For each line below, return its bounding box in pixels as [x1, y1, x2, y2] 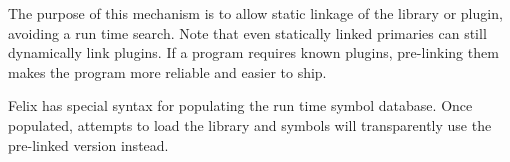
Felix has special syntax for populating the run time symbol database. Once [8, 95, 473, 116]
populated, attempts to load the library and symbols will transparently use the [8, 114, 492, 135]
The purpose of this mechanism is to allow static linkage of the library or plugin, [8, 3, 503, 23]
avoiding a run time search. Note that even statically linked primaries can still [8, 22, 487, 43]
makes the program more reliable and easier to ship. [8, 61, 327, 82]
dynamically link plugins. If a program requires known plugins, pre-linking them [8, 42, 499, 63]
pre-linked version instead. [8, 134, 169, 155]
